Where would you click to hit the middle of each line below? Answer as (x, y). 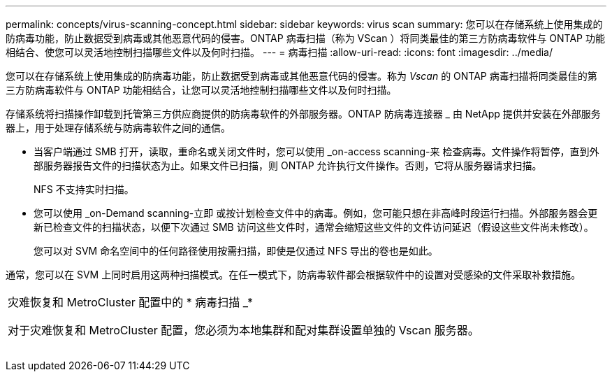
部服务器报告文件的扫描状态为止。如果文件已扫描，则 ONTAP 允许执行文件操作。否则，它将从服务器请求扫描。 (288, 165)
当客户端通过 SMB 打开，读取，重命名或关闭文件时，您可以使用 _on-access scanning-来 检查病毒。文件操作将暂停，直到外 (316, 151)
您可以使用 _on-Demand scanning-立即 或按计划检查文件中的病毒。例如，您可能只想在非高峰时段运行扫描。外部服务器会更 (316, 213)
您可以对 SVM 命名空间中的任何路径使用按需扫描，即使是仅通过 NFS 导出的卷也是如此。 (236, 251)
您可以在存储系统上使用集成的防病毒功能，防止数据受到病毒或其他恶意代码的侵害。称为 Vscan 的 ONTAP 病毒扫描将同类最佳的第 (301, 76)
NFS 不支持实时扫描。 (84, 189)
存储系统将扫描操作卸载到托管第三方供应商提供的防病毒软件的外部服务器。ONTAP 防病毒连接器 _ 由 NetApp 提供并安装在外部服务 (303, 114)
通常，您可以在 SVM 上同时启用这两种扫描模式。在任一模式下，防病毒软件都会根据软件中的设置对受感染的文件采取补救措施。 (293, 275)
